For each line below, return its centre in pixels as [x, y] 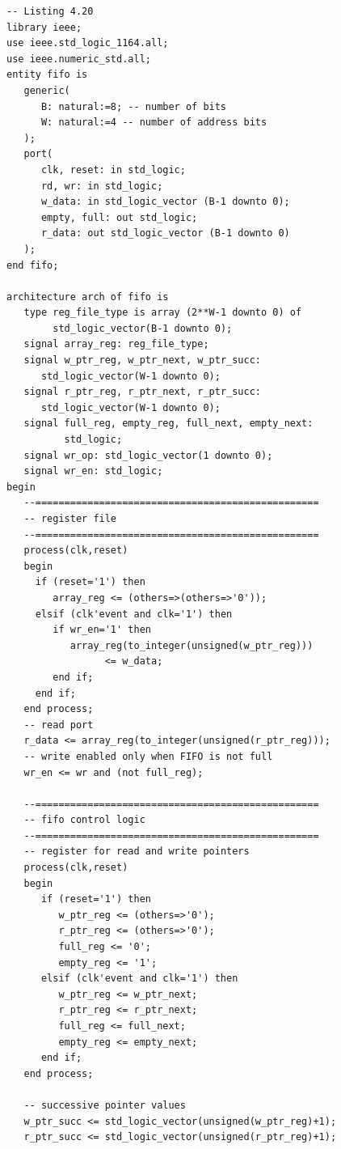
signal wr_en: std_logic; [93, 471]
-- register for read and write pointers [137, 852]
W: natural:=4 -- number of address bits [154, 123]
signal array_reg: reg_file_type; [116, 344]
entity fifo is [47, 75]
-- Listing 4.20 [50, 11]
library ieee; [44, 27]
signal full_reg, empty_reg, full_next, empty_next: [168, 424]
